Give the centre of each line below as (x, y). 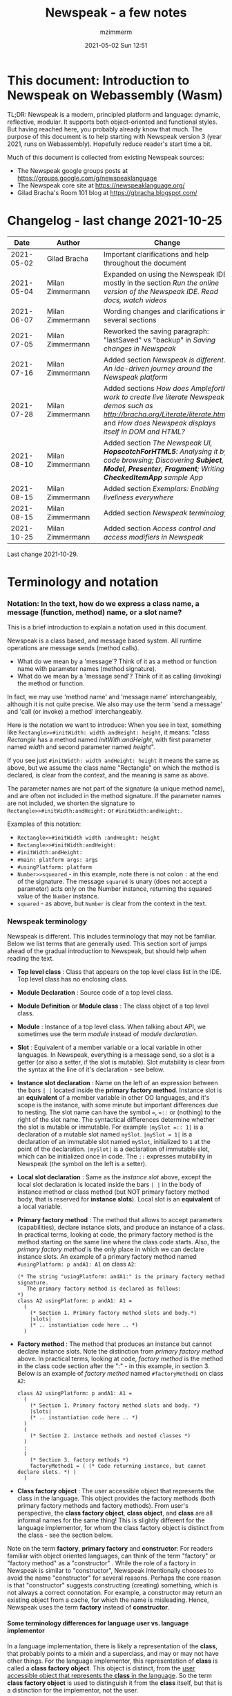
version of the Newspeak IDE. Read (161, 291)
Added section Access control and (159, 528)
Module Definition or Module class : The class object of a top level (113, 1006)
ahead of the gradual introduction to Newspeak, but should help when (107, 951)
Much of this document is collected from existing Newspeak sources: (106, 157)
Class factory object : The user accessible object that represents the (116, 1491)
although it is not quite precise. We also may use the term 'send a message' (115, 704)
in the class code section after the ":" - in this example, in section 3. (114, 1366)
